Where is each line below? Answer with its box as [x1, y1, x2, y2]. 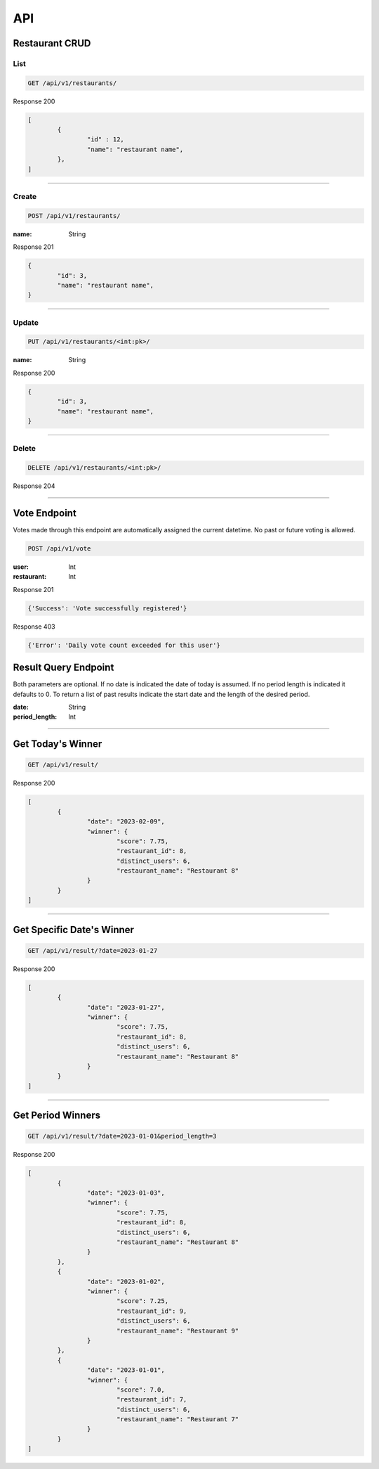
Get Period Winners [13, 1110, 101, 1122]
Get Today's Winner [13, 738, 102, 750]
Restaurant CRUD [13, 37, 91, 49]
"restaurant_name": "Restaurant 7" [116, 1416, 239, 1423]
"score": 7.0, [116, 1385, 165, 1394]
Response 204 [13, 482, 55, 490]
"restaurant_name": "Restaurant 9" [116, 1326, 239, 1335]
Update [13, 317, 39, 327]
